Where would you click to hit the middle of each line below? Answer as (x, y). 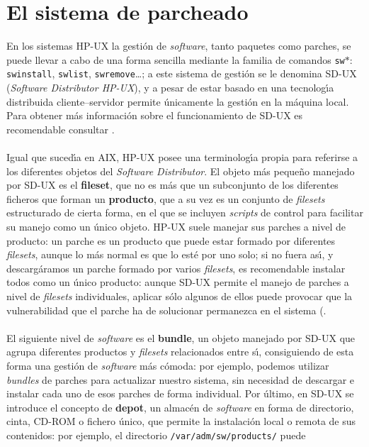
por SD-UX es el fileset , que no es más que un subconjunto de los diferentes (172, 185)
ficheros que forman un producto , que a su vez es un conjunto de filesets (166, 198)
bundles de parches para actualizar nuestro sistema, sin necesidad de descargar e (181, 379)
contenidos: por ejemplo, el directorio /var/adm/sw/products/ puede (156, 435)
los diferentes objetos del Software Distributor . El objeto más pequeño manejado (181, 171)
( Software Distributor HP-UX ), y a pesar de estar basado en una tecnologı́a (170, 88)
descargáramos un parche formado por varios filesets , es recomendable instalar (176, 268)
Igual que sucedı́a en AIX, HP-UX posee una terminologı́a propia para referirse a (182, 157)
